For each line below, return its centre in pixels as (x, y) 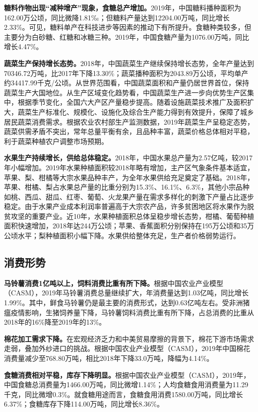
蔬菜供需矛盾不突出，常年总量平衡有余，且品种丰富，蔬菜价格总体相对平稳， (129, 131)
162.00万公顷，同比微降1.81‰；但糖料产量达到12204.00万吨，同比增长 (117, 17)
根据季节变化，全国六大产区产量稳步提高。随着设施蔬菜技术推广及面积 (132, 102)
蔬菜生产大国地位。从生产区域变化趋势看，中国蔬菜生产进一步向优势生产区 (126, 92)
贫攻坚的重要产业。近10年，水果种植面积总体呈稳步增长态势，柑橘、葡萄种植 (129, 216)
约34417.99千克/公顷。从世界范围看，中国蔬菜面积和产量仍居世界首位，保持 (127, 83)
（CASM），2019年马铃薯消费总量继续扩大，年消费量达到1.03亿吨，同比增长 (127, 293)
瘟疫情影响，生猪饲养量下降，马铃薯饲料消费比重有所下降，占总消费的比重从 (129, 312)
